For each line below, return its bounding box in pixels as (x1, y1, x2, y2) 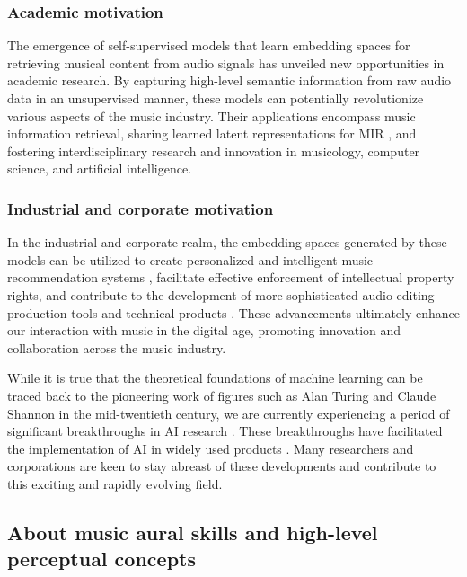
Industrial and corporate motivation (7, 197, 274, 219)
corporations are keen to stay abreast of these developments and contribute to (7, 457, 436, 475)
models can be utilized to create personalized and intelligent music (7, 250, 374, 269)
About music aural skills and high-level (7, 518, 378, 546)
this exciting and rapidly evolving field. (7, 474, 223, 493)
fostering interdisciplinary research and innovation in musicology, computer (7, 141, 420, 160)
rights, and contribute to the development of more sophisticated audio (7, 285, 392, 304)
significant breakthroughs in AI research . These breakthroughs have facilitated (7, 422, 443, 440)
